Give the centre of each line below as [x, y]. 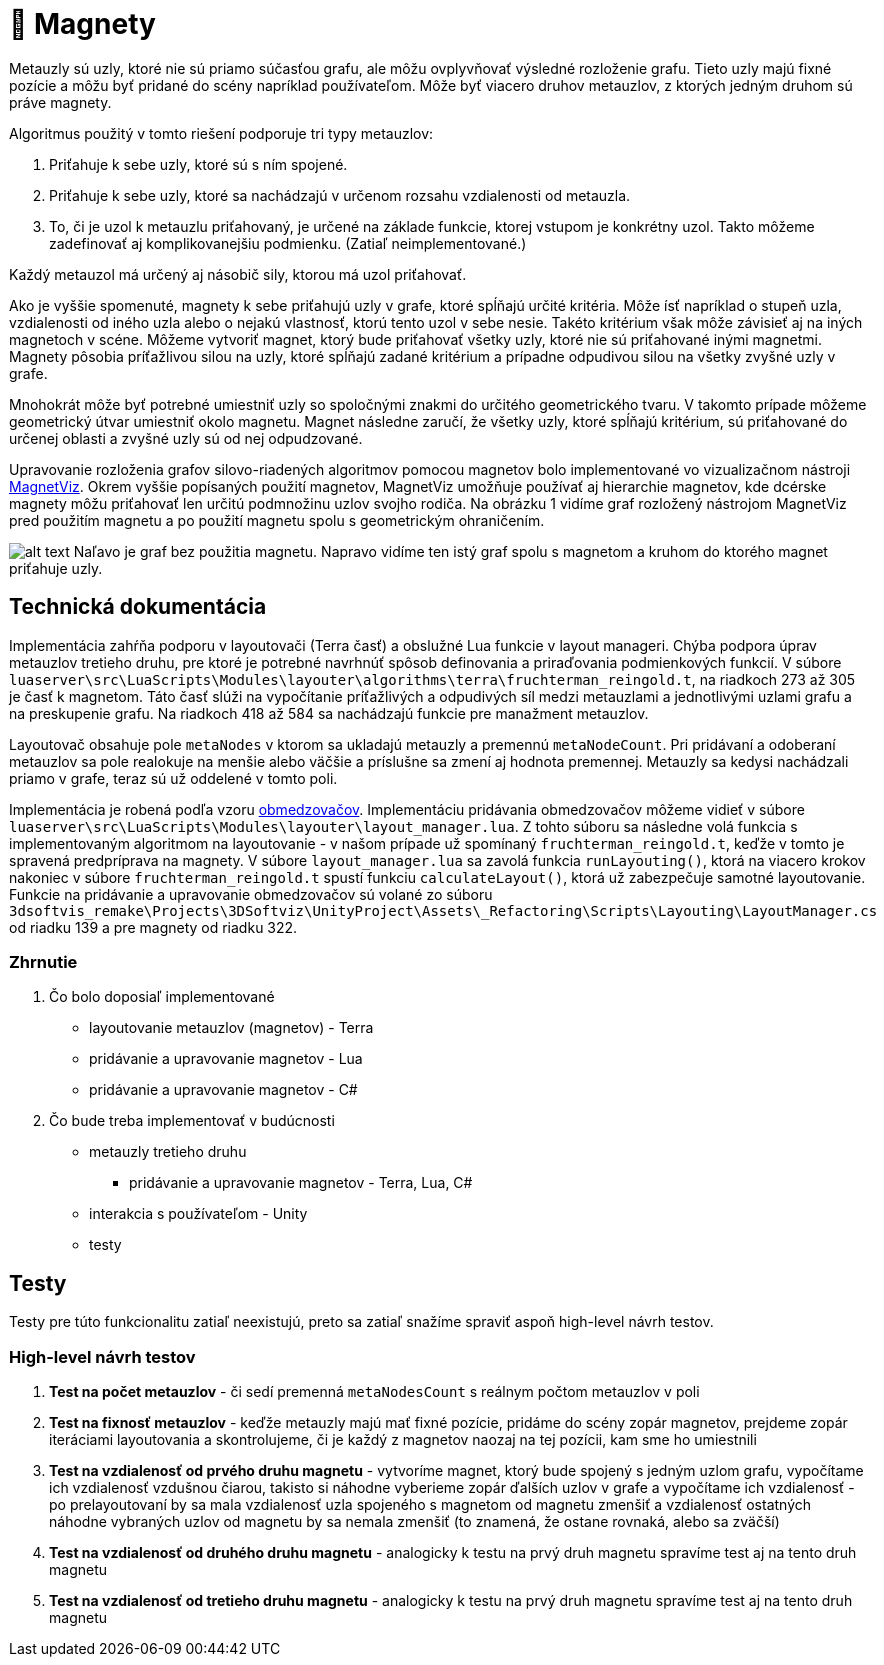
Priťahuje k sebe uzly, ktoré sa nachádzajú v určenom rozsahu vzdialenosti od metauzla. [340, 195]
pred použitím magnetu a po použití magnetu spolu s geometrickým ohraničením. [277, 520]
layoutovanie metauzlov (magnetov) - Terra [231, 1028]
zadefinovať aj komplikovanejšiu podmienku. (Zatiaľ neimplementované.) [288, 243]
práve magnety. [60, 102]
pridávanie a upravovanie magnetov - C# [223, 1090]
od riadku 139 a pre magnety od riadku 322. [153, 927]
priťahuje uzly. [56, 568]
